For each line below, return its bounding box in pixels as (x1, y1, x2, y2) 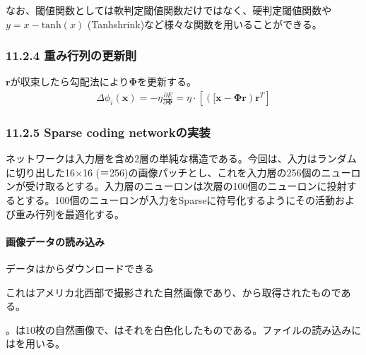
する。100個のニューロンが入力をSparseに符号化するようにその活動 (25, 193, 336, 207)
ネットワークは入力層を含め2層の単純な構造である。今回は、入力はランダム (6, 151, 357, 166)
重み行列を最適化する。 (15, 206, 124, 221)
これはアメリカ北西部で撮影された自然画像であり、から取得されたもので (6, 284, 341, 299)
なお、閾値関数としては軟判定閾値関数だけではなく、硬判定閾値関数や (6, 3, 332, 17)
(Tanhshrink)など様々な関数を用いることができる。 (87, 16, 322, 31)
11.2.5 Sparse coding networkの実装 (6, 123, 211, 140)
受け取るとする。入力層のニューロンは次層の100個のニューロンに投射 (25, 179, 347, 193)
